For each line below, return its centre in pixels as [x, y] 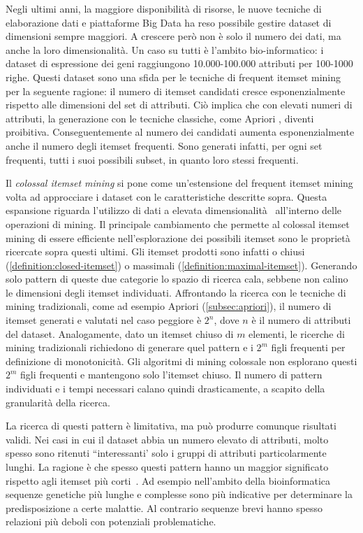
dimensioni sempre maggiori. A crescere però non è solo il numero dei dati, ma [173, 36]
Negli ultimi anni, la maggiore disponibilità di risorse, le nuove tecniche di [164, 8]
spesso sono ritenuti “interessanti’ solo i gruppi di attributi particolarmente [166, 453]
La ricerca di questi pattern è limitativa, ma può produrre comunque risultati [171, 426]
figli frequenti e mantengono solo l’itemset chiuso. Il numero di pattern [171, 375]
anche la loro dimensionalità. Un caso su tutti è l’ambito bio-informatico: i [165, 49]
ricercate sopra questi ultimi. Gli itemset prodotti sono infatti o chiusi [155, 251]
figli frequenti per [308, 347]
